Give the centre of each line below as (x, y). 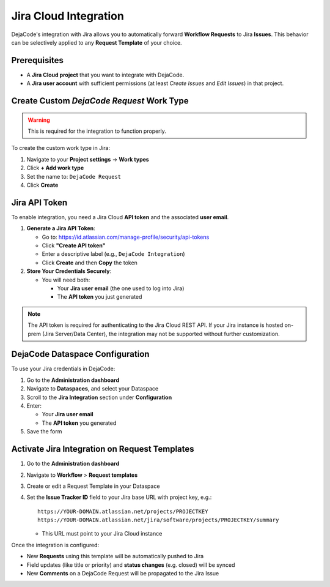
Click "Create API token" (74, 245)
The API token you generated (79, 423)
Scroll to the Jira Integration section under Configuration (99, 397)
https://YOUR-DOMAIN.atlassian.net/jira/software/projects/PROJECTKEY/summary (158, 520)
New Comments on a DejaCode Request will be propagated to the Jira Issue (123, 574)
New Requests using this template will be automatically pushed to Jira (115, 556)
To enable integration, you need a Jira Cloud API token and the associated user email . (120, 217)
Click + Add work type (55, 168)
